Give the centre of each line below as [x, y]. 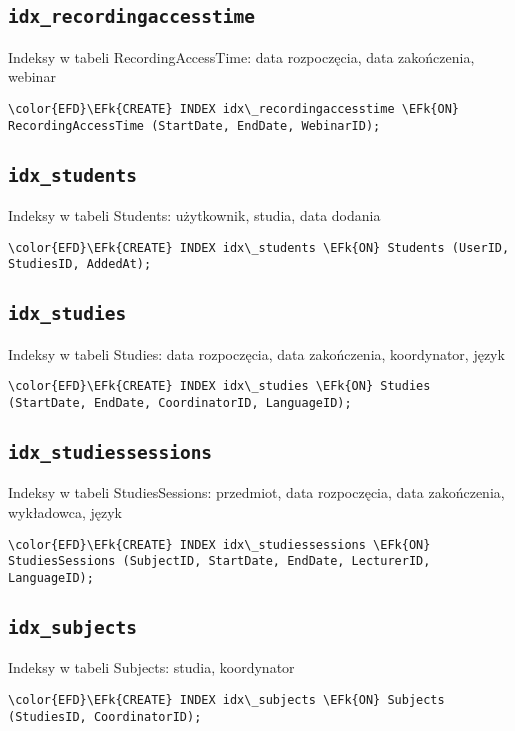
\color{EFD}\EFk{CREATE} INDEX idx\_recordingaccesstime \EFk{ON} [234, 108]
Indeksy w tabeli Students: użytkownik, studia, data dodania [194, 215]
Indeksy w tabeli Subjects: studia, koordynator [151, 667]
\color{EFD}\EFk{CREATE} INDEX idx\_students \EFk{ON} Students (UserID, [259, 247]
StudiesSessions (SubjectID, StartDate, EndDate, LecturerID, [219, 561]
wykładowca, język [65, 512]
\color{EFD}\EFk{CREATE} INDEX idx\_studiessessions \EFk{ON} [219, 544]
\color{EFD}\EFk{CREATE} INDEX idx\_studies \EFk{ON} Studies [219, 386]
